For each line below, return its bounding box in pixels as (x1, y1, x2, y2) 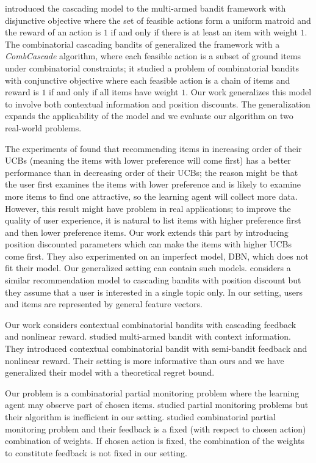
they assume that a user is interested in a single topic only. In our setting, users (5, 285, 303, 298)
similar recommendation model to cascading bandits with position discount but (5, 274, 301, 286)
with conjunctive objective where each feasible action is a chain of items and (5, 73, 290, 86)
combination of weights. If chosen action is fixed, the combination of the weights (5, 434, 305, 447)
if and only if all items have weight (49, 86, 179, 98)
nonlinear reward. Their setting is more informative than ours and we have (5, 354, 284, 366)
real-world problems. (5, 121, 82, 134)
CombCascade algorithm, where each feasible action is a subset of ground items (5, 49, 301, 62)
